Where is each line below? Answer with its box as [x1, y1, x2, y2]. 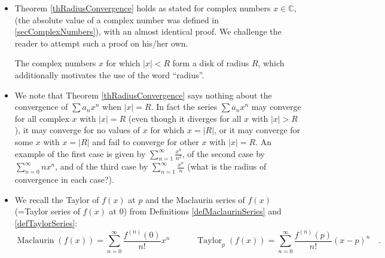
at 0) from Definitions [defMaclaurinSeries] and [109, 205, 282, 217]
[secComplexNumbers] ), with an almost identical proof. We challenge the [14, 25, 282, 38]
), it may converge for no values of [14, 124, 140, 136]
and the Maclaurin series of [145, 193, 245, 205]
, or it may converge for [214, 124, 301, 136]
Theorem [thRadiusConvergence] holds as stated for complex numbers [14, 2, 271, 14]
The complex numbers [14, 57, 96, 69]
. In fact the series [151, 100, 218, 113]
